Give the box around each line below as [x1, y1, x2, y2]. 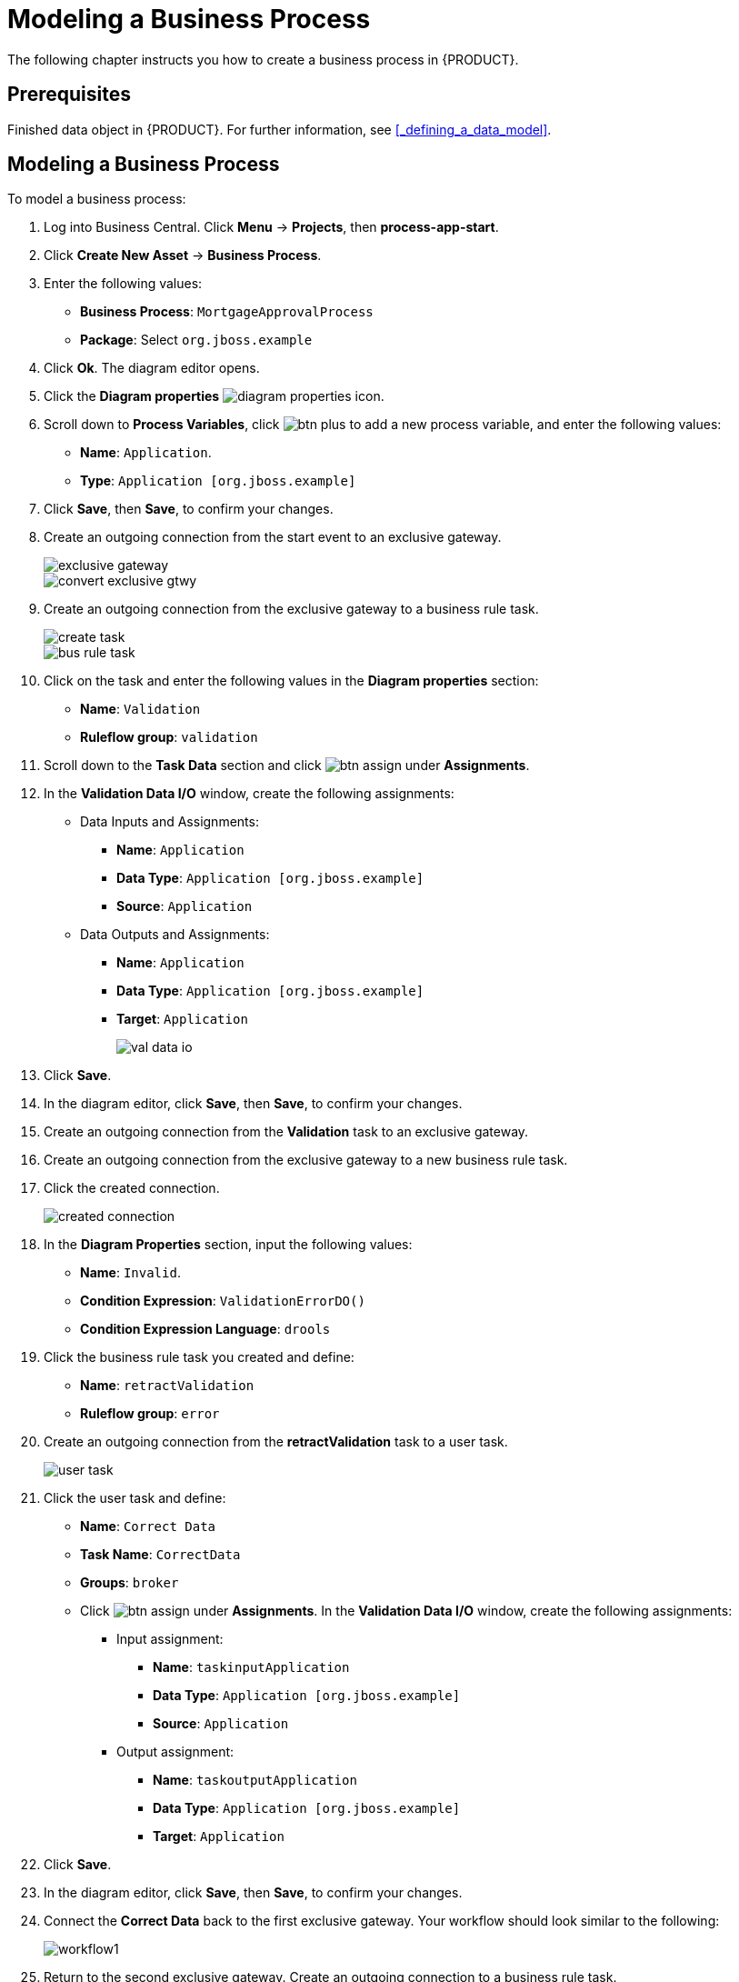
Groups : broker [80, 1575, 179, 1591]
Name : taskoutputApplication [153, 1772, 357, 1788]
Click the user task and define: [44, 1490, 226, 1507]
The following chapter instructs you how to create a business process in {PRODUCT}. [7, 51, 519, 67]
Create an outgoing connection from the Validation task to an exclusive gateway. [44, 1124, 529, 1140]
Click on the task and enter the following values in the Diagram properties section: [44, 673, 539, 689]
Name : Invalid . [80, 1265, 181, 1281]
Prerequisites [7, 83, 131, 106]
